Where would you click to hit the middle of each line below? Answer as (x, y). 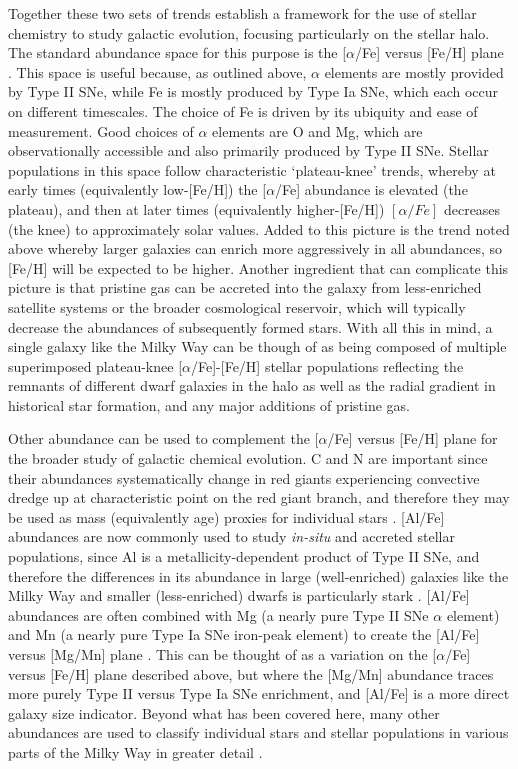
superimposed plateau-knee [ (95, 365)
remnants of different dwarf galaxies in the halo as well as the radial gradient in (252, 385)
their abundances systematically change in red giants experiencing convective (244, 477)
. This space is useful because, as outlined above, (157, 71)
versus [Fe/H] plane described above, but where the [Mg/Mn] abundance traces (251, 673)
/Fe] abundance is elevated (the (371, 189)
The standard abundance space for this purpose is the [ (177, 52)
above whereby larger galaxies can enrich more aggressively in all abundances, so (255, 248)
